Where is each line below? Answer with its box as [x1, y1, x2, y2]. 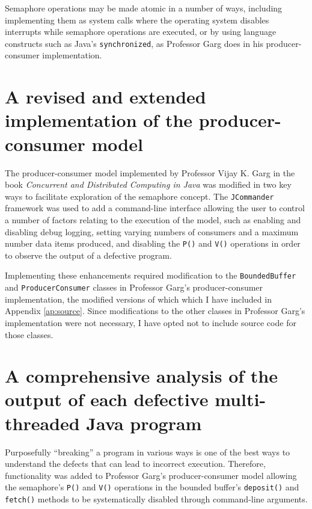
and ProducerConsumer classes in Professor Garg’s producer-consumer [5, 281, 263, 294]
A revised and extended [5, 84, 206, 109]
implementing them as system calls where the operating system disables [5, 13, 269, 26]
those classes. [5, 328, 54, 341]
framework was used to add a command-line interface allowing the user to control [5, 202, 305, 214]
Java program [86, 410, 202, 435]
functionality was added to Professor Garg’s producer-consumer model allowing [5, 469, 297, 481]
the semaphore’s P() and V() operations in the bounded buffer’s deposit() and [5, 481, 299, 493]
